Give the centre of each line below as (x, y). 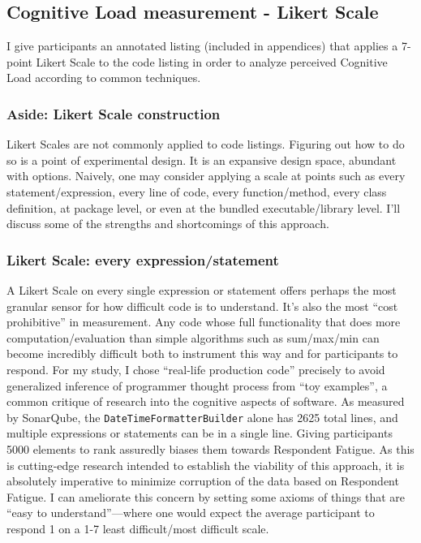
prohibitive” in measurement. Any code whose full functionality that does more (204, 322)
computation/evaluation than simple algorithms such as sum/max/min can (193, 337)
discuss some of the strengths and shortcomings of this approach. (168, 224)
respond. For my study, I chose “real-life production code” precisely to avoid (196, 369)
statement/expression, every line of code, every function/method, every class (197, 191)
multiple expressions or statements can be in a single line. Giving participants (200, 433)
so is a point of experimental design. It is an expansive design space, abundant (202, 159)
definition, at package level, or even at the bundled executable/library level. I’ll (204, 207)
